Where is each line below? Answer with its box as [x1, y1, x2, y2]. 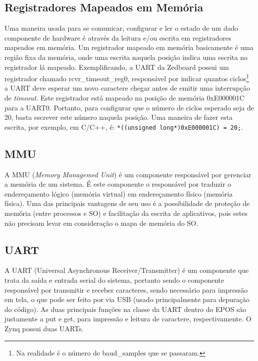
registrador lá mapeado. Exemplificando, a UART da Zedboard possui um [4, 61, 229, 72]
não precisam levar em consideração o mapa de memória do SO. [4, 217, 199, 228]
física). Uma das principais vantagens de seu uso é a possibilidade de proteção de [4, 198, 250, 208]
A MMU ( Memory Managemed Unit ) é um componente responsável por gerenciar [4, 169, 252, 179]
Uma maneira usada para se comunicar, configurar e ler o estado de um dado [4, 23, 238, 33]
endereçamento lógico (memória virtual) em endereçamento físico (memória [4, 188, 233, 199]
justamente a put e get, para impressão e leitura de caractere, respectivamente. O [4, 313, 252, 324]
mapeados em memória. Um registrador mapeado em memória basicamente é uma [4, 42, 254, 52]
